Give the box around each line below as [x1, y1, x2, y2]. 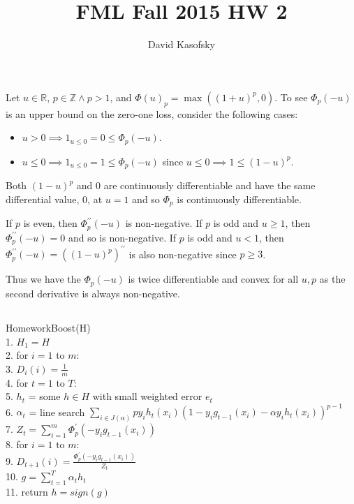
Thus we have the [6, 272, 81, 286]
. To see [274, 89, 308, 104]
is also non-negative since [128, 246, 237, 261]
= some [28, 389, 61, 403]
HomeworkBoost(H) [6, 320, 91, 334]
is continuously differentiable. [177, 191, 302, 206]
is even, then [23, 216, 78, 230]
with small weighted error [92, 389, 202, 403]
